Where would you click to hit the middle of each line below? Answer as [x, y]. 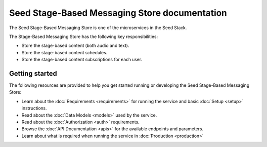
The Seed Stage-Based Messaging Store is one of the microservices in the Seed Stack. [98, 28]
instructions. [34, 108]
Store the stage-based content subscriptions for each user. [82, 60]
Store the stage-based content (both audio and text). [75, 46]
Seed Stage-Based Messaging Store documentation [118, 13]
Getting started [33, 73]
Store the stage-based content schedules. [65, 52]
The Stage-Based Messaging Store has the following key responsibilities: [84, 37]
